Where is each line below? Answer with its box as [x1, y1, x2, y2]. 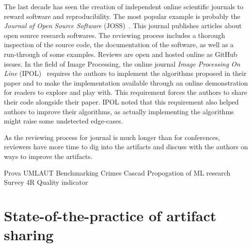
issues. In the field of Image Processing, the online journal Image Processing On [4, 58, 240, 69]
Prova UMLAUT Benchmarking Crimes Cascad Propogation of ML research [4, 167, 231, 177]
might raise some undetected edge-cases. [4, 116, 123, 126]
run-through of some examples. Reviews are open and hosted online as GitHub [4, 49, 237, 59]
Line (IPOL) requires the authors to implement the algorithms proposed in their [4, 68, 247, 78]
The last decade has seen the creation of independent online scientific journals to [4, 1, 243, 11]
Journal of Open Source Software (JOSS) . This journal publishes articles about [4, 20, 242, 31]
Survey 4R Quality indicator [4, 177, 88, 187]
